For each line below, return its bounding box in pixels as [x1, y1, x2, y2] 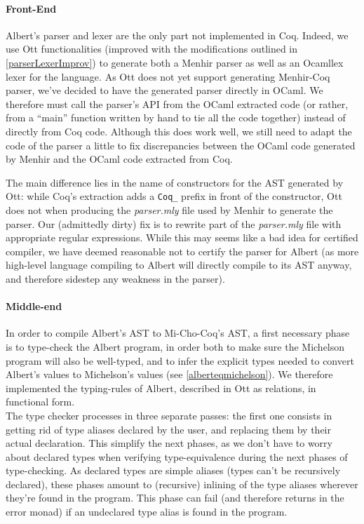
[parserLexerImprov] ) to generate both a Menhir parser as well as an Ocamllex [6, 55, 344, 69]
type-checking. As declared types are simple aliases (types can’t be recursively [6, 463, 341, 478]
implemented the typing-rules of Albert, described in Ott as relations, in [6, 380, 316, 395]
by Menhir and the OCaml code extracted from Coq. [6, 152, 233, 166]
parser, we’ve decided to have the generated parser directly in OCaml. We [6, 83, 323, 98]
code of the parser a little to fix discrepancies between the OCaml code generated [6, 137, 356, 152]
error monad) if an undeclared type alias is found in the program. [6, 504, 288, 519]
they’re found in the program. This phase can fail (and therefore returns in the [6, 490, 344, 505]
